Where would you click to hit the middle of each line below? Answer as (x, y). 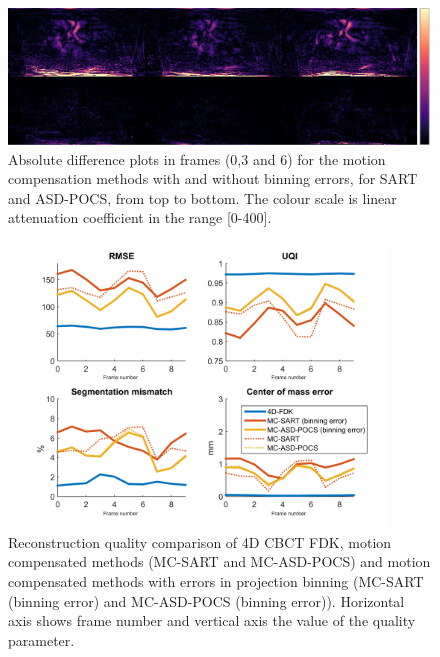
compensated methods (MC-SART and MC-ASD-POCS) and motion (219, 561)
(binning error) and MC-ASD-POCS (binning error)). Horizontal (206, 600)
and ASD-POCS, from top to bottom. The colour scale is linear (202, 197)
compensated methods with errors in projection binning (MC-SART (216, 580)
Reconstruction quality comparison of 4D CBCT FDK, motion (200, 541)
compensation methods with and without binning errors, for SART (213, 178)
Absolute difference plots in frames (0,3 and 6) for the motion (197, 158)
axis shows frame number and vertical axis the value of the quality (212, 620)
